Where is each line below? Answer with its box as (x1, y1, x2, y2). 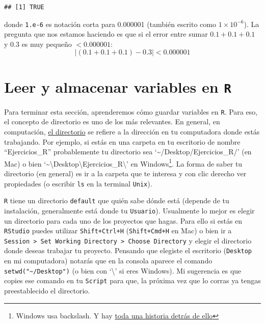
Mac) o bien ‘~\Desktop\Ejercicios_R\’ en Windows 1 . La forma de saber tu (4, 156, 243, 169)
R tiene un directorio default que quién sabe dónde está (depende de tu (4, 195, 229, 206)
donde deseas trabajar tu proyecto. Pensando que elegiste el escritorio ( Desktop (4, 245, 252, 256)
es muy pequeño (21, 38, 72, 49)
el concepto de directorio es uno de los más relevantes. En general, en (4, 116, 220, 127)
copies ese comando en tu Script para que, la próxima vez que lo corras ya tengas (4, 275, 261, 286)
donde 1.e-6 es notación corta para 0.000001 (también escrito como (4, 18, 216, 29)
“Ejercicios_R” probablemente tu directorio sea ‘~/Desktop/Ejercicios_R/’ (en (4, 146, 252, 157)
